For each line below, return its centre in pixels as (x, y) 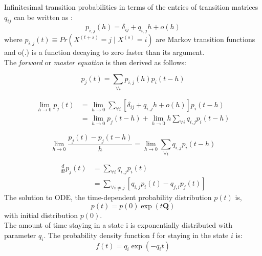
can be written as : (43, 17)
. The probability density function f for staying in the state (136, 235)
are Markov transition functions (205, 39)
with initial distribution (41, 215)
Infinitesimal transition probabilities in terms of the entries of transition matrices (131, 7)
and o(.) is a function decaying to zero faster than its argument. (104, 52)
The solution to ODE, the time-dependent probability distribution (108, 197)
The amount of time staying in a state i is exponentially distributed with (118, 225)
